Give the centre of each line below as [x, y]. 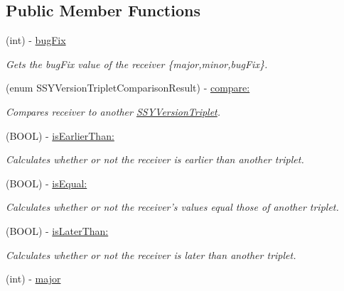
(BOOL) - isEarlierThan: [60, 135]
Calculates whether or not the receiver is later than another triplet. [151, 254]
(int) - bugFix [36, 40]
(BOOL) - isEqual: [47, 183]
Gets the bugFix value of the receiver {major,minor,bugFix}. [137, 64]
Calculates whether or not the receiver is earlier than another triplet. [155, 159]
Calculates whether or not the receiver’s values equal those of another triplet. [172, 207]
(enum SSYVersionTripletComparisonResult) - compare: [128, 88]
